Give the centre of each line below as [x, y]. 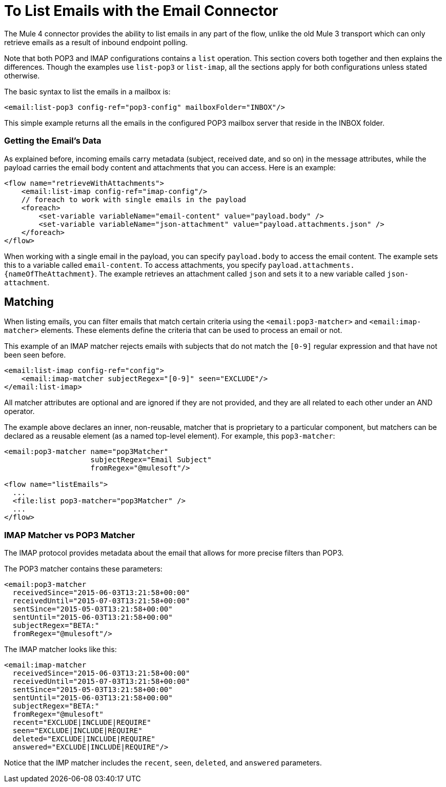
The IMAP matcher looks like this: [60, 650]
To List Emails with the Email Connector [141, 11]
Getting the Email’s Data [53, 141]
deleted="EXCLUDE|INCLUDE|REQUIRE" [84, 739]
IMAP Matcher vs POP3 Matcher [70, 535]
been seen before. [35, 355]
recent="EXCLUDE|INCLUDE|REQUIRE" [82, 723]
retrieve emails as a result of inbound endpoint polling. [96, 42]
